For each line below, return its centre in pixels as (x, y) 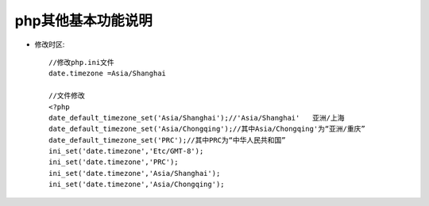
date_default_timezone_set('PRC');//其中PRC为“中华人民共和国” (167, 140)
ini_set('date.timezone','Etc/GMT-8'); (126, 151)
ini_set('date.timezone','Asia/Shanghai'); (135, 173)
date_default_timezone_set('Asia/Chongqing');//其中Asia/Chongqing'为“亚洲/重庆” (207, 129)
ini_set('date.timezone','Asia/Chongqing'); (137, 185)
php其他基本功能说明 (83, 21)
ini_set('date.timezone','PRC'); (114, 162)
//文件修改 (67, 96)
